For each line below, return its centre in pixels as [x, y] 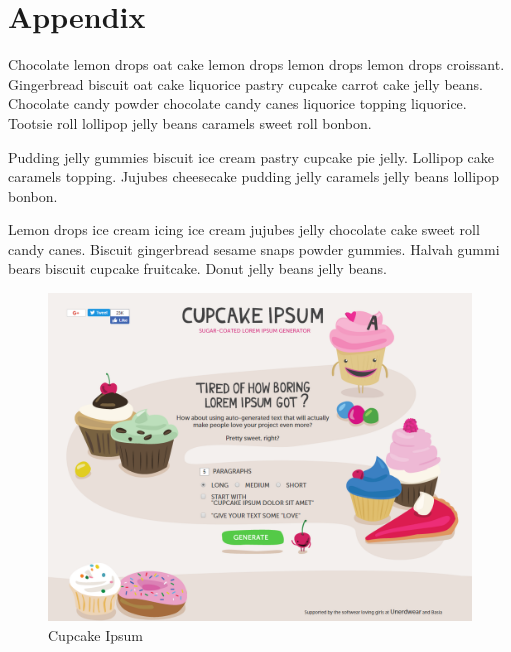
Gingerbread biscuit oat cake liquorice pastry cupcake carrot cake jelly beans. [246, 83]
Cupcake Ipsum [95, 634]
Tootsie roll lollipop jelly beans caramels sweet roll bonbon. [190, 122]
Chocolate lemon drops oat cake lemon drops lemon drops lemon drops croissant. [256, 64]
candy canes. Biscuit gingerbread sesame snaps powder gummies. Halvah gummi [254, 248]
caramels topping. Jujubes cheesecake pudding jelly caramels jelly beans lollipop [254, 176]
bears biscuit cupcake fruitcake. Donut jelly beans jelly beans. [197, 268]
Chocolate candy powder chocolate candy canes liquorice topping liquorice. [237, 103]
